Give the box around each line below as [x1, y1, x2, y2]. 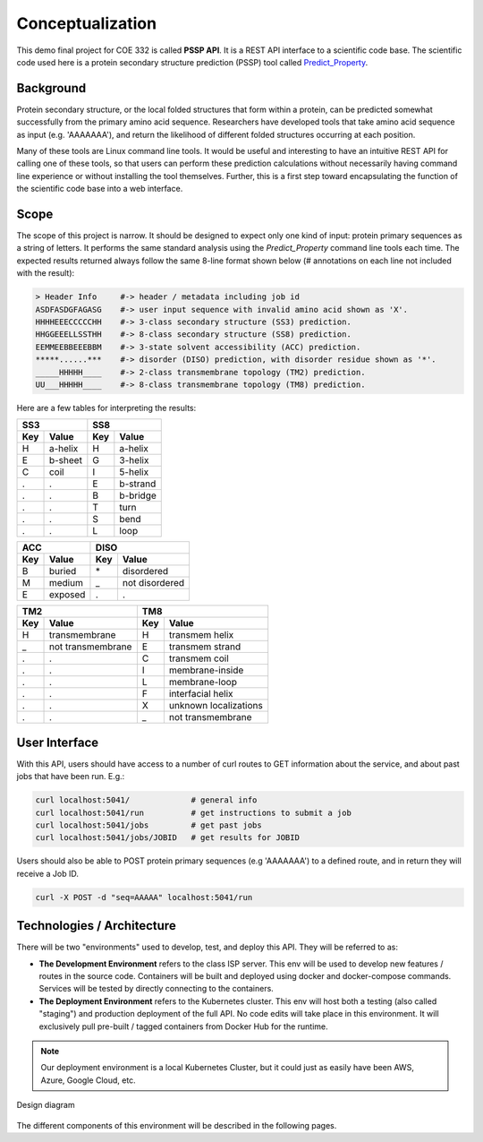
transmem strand [168, 640, 241, 653]
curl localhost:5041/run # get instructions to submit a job [35, 807, 352, 818]
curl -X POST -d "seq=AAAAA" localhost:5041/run [35, 892, 253, 902]
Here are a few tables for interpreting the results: [16, 402, 197, 413]
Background [16, 81, 87, 96]
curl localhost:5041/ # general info [35, 795, 258, 805]
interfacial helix [168, 688, 233, 700]
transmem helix [168, 629, 234, 641]
